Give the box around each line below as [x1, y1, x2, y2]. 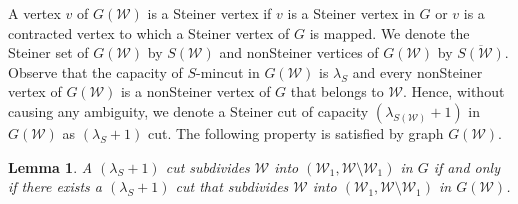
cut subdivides [165, 156, 250, 177]
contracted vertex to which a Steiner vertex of [8, 22, 290, 43]
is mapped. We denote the [309, 22, 470, 43]
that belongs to [290, 81, 384, 102]
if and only [433, 156, 500, 177]
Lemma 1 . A [8, 156, 93, 177]
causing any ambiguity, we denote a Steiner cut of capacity [8, 100, 369, 121]
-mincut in [195, 61, 260, 82]
